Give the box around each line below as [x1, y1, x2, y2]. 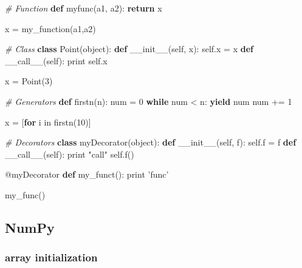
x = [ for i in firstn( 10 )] [5, 115, 91, 128]
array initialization [5, 250, 98, 265]
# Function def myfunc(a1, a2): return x [5, 2, 162, 14]
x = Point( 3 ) [5, 75, 53, 87]
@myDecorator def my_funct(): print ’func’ [5, 168, 169, 181]
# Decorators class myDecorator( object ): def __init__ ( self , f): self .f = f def [5, 136, 297, 149]
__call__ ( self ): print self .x [5, 54, 108, 67]
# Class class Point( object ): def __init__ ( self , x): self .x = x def [5, 42, 253, 55]
